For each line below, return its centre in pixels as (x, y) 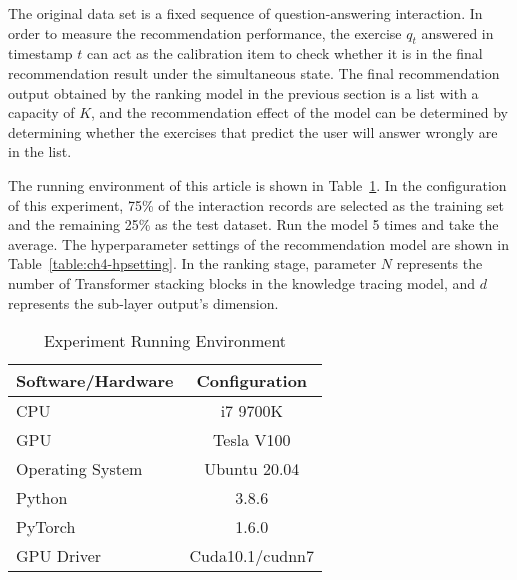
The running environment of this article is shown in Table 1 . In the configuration (257, 184)
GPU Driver (59, 556)
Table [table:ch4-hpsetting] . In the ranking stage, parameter (192, 263)
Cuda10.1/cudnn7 (252, 556)
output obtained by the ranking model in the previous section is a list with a (243, 92)
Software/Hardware (95, 381)
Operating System (79, 469)
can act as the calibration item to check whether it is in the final (285, 53)
